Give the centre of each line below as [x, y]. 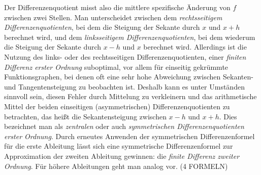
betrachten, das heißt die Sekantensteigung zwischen [85, 116]
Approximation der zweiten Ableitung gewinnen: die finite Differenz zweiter [122, 156]
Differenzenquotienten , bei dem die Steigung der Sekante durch [102, 27]
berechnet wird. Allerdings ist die [195, 47]
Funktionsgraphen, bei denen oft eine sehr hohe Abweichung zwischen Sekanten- [129, 77]
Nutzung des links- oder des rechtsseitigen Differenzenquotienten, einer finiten [125, 56]
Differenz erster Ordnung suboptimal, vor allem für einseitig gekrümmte [116, 67]
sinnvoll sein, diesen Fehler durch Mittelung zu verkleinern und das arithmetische [130, 96]
